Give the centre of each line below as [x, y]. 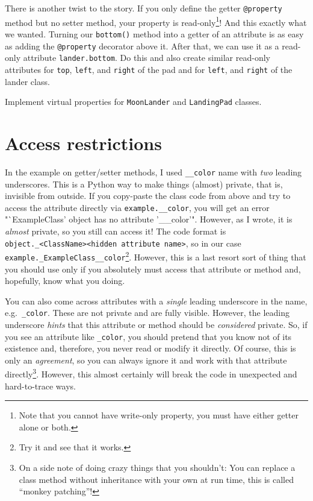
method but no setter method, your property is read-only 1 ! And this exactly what [156, 21]
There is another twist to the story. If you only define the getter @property [144, 8]
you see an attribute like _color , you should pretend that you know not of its [148, 336]
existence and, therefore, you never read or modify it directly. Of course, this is [150, 348]
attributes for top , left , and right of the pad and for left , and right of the [149, 69]
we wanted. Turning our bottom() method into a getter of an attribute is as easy [154, 33]
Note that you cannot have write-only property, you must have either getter [159, 415]
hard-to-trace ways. [40, 386]
